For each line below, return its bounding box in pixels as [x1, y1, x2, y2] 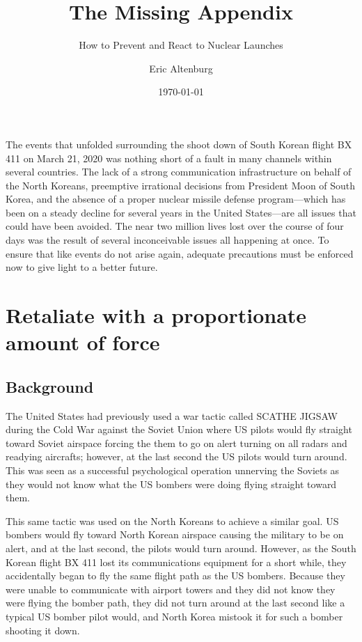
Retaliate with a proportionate [6, 301, 307, 329]
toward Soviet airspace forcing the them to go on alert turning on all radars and [6, 435, 347, 450]
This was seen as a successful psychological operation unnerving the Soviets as [6, 462, 340, 477]
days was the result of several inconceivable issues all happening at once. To [6, 233, 329, 247]
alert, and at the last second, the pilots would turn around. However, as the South [6, 540, 356, 555]
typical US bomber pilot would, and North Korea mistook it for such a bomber [6, 609, 343, 623]
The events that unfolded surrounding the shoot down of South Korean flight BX [6, 136, 352, 151]
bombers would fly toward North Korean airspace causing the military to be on [6, 527, 344, 542]
